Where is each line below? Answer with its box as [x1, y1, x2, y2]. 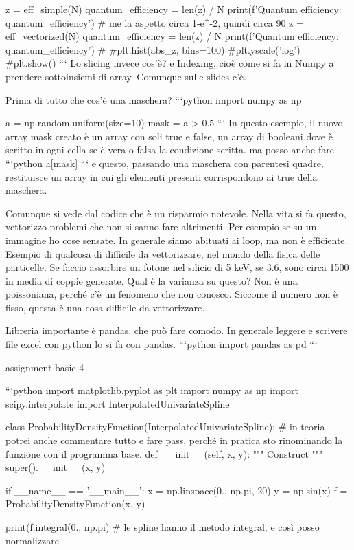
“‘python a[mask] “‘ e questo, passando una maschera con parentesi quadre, [5, 155, 324, 170]
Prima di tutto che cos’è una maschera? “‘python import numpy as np [5, 92, 302, 107]
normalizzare [5, 533, 59, 547]
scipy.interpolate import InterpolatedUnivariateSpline [5, 396, 230, 410]
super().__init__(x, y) [5, 460, 106, 474]
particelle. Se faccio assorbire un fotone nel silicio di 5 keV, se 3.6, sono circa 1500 [5, 260, 349, 274]
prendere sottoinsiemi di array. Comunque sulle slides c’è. [5, 69, 246, 83]
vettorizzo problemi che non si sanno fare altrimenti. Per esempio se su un [5, 219, 317, 234]
